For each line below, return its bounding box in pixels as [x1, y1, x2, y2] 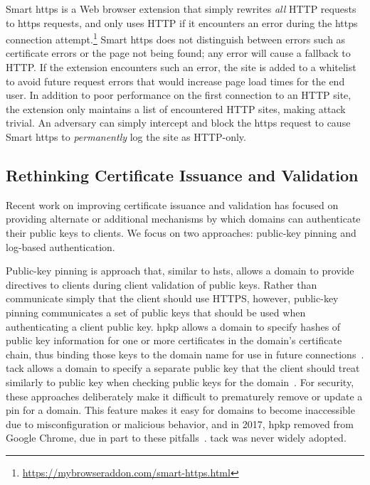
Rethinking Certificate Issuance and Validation [6, 164, 359, 186]
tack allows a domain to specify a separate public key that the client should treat [6, 361, 360, 375]
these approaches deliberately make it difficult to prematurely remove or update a [6, 388, 363, 403]
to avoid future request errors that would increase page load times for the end [6, 73, 345, 88]
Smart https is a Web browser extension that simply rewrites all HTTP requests [6, 1, 356, 16]
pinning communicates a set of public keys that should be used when [6, 304, 306, 319]
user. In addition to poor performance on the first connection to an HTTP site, [6, 87, 351, 102]
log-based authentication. [6, 239, 115, 254]
